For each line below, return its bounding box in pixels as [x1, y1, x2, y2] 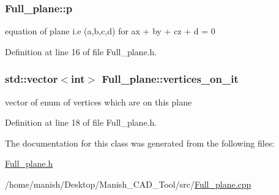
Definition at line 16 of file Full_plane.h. [5, 45, 157, 58]
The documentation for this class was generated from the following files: [5, 136, 275, 149]
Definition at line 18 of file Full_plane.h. [5, 116, 157, 129]
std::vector [5, 71, 58, 86]
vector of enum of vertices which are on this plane [5, 95, 192, 108]
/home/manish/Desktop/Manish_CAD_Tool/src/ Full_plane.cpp [5, 178, 251, 190]
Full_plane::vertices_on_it [102, 71, 239, 86]
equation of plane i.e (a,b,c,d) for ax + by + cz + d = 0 [5, 25, 215, 37]
